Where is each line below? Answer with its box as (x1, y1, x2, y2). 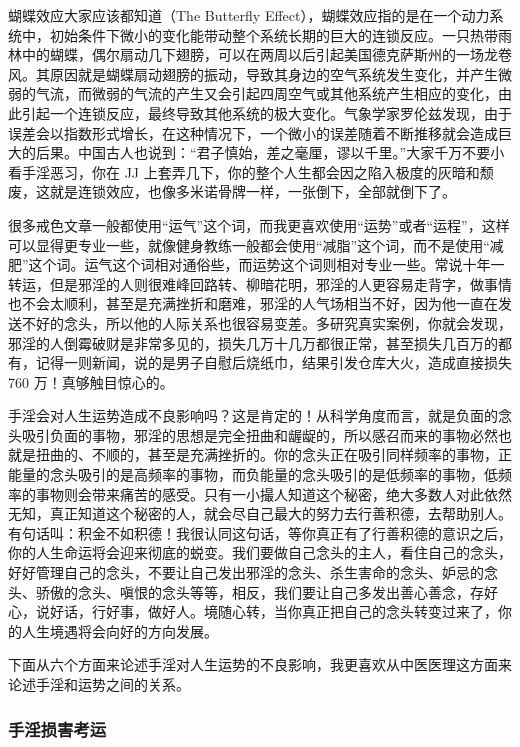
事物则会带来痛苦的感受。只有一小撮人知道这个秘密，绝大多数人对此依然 (35, 483, 512, 504)
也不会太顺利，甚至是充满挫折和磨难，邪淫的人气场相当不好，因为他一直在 (8, 293, 498, 314)
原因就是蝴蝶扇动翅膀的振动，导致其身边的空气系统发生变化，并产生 (49, 63, 498, 84)
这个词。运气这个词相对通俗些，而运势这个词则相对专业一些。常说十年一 (28, 254, 505, 275)
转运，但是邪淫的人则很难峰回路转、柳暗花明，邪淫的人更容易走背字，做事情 (8, 273, 512, 294)
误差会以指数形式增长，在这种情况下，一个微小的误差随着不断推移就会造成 (8, 122, 498, 143)
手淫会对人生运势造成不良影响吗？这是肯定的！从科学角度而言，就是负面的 (8, 405, 498, 426)
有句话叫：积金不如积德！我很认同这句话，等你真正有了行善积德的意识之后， (8, 522, 512, 543)
